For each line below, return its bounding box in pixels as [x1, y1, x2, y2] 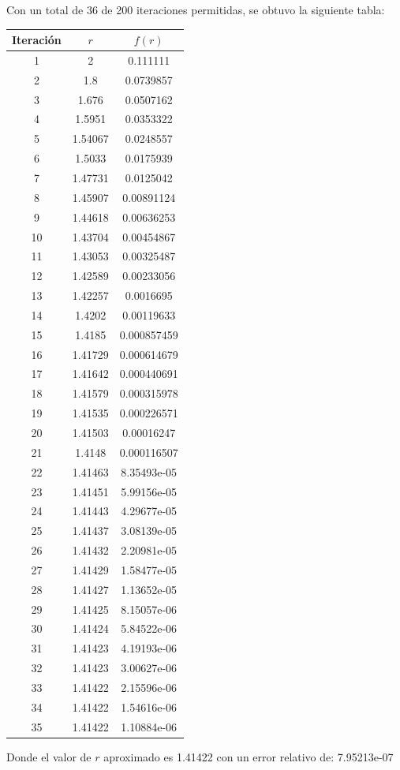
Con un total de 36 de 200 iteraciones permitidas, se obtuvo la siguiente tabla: [6, 2, 385, 17]
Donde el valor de [6, 748, 92, 764]
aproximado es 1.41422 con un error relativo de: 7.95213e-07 [103, 748, 394, 764]
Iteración [12, 32, 62, 48]
